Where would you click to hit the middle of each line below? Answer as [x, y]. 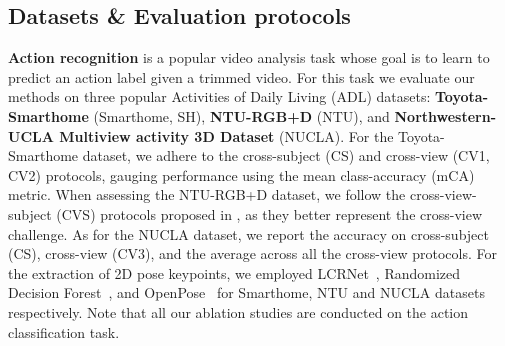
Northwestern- [445, 115]
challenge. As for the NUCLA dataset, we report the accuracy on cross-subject [248, 233]
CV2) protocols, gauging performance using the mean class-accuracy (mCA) [241, 174]
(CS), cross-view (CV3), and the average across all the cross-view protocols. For [252, 253]
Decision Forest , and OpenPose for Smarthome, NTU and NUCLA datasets [246, 292]
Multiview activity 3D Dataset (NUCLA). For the [226, 135]
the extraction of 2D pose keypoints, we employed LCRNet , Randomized [234, 272]
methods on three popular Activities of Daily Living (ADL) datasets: [219, 96]
